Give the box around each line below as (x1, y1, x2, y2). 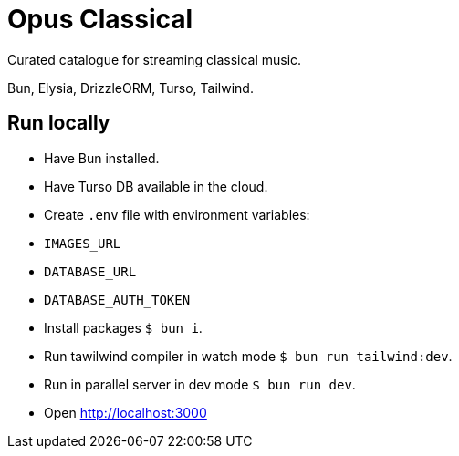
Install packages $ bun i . (44, 319, 203, 336)
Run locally (7, 111, 110, 135)
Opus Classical (7, 4, 193, 35)
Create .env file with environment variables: (44, 206, 310, 223)
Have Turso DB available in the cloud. (44, 178, 268, 194)
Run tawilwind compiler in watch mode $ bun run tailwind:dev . (44, 347, 453, 364)
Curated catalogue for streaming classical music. (7, 51, 302, 67)
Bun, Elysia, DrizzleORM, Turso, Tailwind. (7, 79, 254, 96)
